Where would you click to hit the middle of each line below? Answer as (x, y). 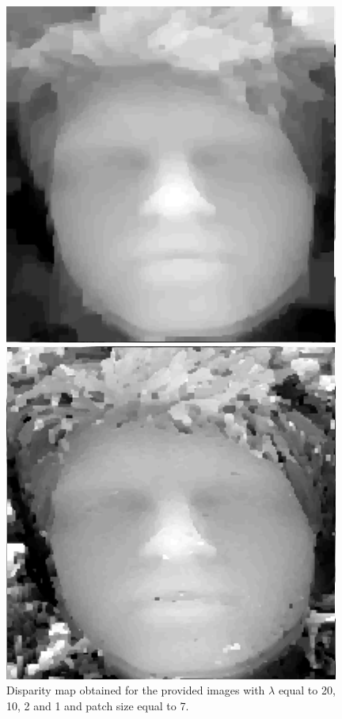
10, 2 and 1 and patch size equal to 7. (98, 705)
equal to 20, (307, 690)
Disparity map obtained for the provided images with (136, 690)
